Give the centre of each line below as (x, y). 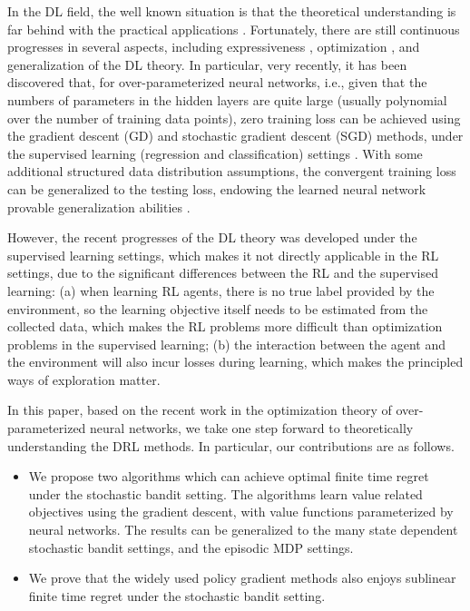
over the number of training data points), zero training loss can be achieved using (234, 118)
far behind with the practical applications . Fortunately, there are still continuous (234, 29)
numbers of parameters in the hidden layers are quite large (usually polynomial (227, 99)
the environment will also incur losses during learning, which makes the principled (235, 362)
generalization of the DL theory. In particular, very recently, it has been (207, 64)
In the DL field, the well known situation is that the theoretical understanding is (232, 11)
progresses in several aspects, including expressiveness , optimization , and (214, 47)
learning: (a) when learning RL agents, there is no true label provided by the (221, 290)
